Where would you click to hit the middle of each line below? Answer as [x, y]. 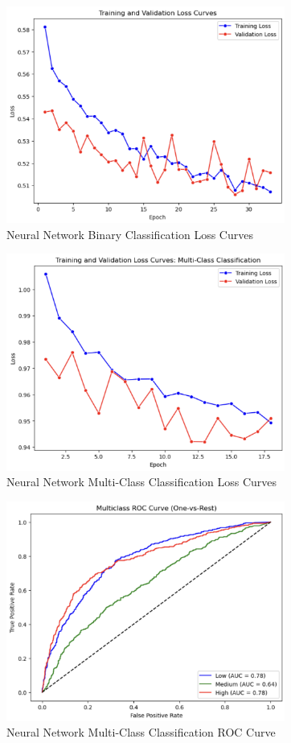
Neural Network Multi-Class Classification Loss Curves [142, 482]
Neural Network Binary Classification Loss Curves [130, 234]
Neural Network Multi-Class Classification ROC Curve [141, 732]
